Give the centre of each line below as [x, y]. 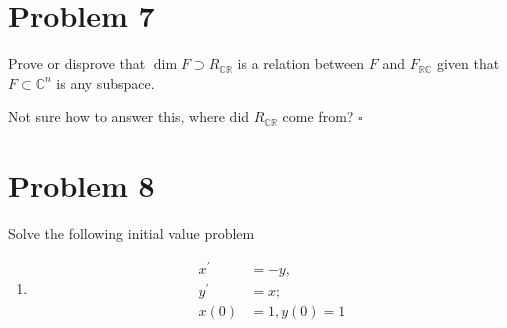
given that [468, 63]
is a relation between [301, 63]
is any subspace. [105, 82]
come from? [318, 116]
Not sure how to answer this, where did [129, 116]
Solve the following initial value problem [131, 233]
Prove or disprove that [77, 63]
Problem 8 [81, 185]
